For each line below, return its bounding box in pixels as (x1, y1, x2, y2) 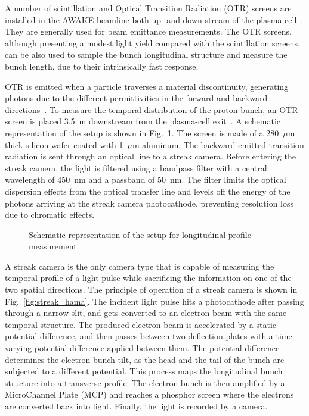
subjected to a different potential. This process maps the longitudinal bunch (5, 365, 283, 377)
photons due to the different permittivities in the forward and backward (5, 92, 268, 104)
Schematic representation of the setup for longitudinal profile (29, 228, 251, 240)
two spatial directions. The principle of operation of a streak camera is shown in (5, 283, 298, 296)
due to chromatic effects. (5, 208, 95, 221)
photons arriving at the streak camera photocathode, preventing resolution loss (5, 196, 294, 209)
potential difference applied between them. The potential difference (34, 342, 280, 354)
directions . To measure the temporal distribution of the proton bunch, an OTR (5, 103, 298, 115)
